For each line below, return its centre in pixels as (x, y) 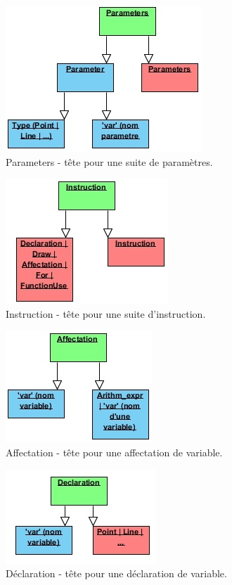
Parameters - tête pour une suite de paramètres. (109, 161)
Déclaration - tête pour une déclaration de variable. (116, 573)
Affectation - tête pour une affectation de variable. (114, 452)
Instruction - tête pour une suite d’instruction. (106, 313)
